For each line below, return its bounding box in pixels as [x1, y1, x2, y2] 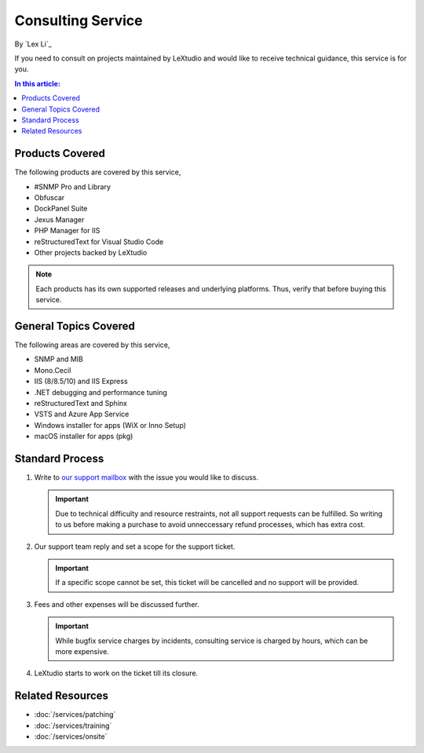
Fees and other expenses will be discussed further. [34, 599, 199, 609]
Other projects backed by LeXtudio [34, 247, 148, 257]
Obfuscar [34, 192, 65, 202]
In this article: [14, 79, 60, 88]
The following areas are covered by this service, [14, 340, 170, 349]
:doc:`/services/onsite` [34, 732, 108, 741]
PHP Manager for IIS [34, 226, 101, 236]
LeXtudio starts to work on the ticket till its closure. [34, 668, 199, 678]
